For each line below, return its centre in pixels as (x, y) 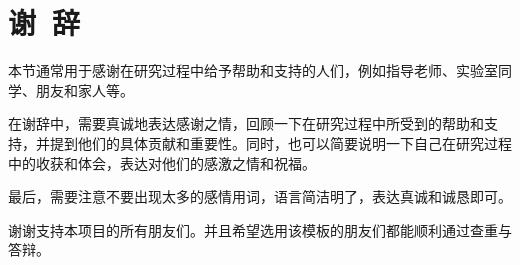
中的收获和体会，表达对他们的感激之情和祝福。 (162, 162)
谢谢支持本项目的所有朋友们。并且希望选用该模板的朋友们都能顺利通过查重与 (260, 229)
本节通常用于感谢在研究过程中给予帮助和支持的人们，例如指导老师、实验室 (253, 70)
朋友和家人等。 (84, 89)
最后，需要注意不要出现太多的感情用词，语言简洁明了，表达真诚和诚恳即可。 (260, 196)
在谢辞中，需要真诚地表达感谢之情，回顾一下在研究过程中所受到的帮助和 (246, 123)
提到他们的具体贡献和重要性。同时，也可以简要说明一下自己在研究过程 (280, 142)
